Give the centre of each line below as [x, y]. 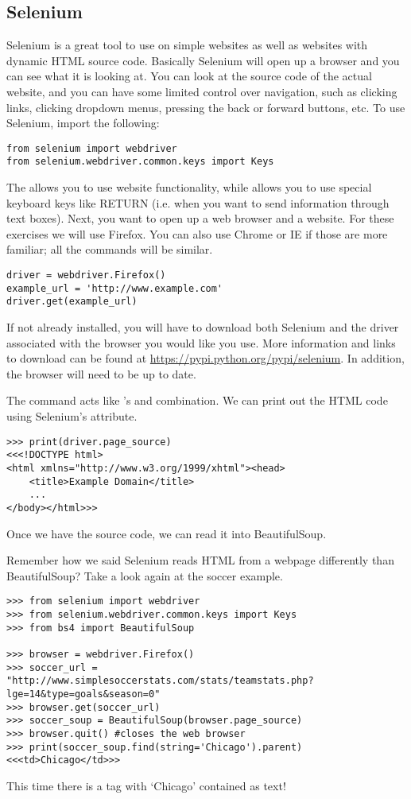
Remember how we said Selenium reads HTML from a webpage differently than [200, 560]
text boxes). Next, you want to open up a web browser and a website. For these [200, 218]
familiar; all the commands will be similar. [110, 249]
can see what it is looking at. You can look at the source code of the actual [189, 76]
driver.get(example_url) [72, 302]
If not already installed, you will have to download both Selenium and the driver [203, 327]
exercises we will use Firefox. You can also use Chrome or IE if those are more [197, 233]
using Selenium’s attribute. [72, 415]
